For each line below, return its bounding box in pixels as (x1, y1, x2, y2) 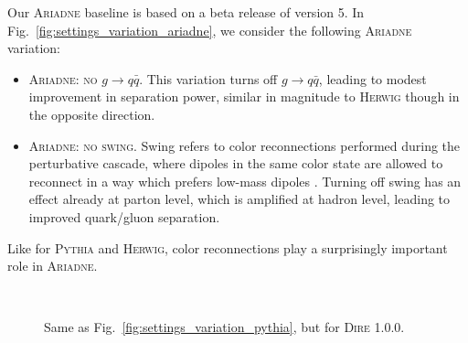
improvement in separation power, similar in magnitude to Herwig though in (28, 87, 460, 106)
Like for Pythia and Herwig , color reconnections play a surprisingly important (7, 238, 448, 257)
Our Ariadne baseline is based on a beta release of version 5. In (7, 3, 365, 21)
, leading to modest (318, 69, 427, 88)
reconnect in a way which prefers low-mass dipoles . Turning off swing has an (28, 171, 462, 190)
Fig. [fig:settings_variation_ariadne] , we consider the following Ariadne (7, 20, 412, 39)
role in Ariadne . (7, 256, 98, 275)
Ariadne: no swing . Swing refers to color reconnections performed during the (28, 135, 461, 155)
